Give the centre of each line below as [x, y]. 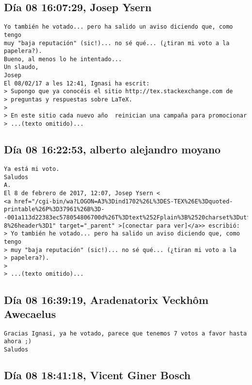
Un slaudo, [21, 67]
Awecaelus [30, 313]
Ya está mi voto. [32, 169]
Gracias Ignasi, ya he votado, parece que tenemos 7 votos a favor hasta [126, 333]
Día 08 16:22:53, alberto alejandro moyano [112, 149]
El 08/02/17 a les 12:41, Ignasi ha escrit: [77, 83]
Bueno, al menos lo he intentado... [63, 59]
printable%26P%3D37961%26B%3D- [54, 209]
